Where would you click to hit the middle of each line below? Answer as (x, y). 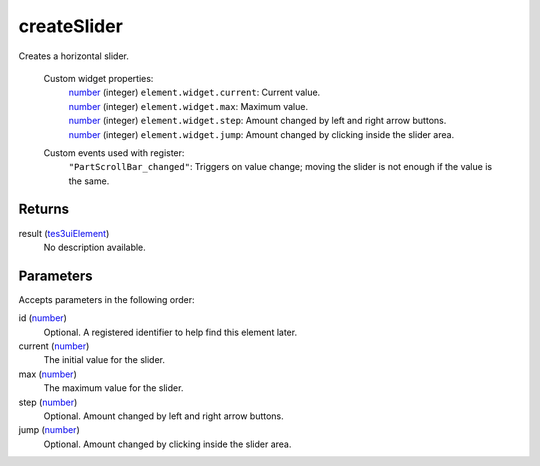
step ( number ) (48, 402)
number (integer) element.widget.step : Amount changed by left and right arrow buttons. (257, 121)
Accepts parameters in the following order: (106, 299)
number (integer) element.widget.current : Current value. (194, 92)
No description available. (95, 247)
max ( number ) (47, 374)
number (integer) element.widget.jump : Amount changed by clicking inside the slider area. (261, 134)
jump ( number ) (49, 430)
